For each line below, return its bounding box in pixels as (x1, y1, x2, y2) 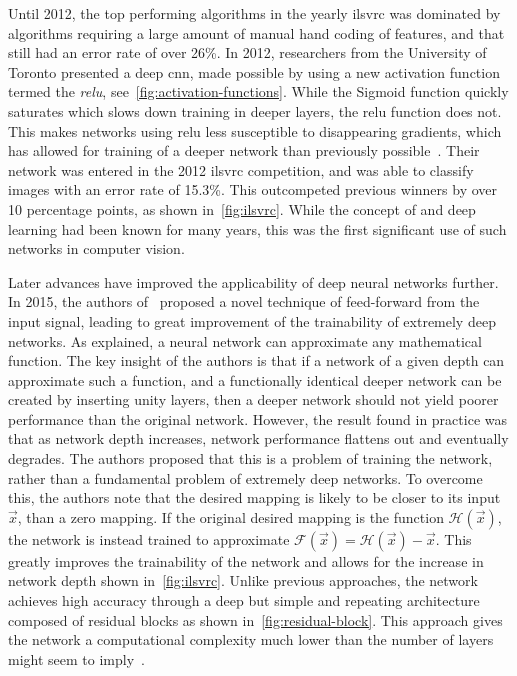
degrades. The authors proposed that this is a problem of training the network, (8, 448, 493, 469)
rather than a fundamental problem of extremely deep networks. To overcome (8, 467, 483, 488)
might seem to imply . (8, 648, 145, 669)
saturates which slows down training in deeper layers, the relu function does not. (8, 100, 502, 121)
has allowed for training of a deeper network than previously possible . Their (8, 140, 480, 161)
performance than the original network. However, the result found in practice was (8, 408, 507, 429)
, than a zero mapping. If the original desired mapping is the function (17, 506, 444, 527)
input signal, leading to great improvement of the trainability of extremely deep (8, 310, 496, 331)
